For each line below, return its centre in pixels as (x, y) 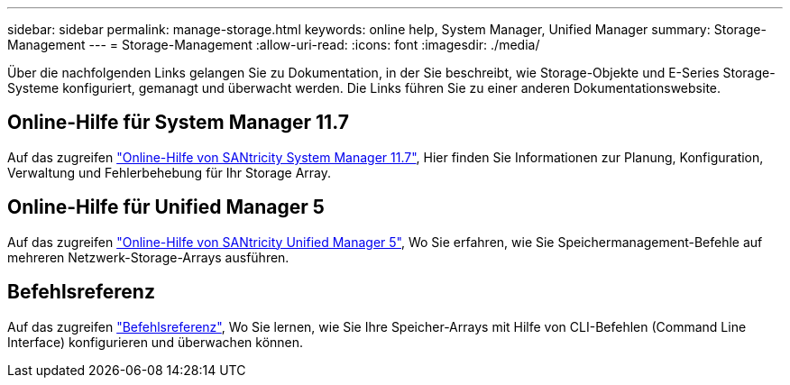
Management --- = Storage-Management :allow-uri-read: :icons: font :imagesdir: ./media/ (274, 45)
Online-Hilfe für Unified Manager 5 (166, 207)
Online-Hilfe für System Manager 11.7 (178, 123)
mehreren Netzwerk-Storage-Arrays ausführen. (148, 257)
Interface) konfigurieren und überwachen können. (156, 342)
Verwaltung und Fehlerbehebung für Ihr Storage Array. (170, 172)
